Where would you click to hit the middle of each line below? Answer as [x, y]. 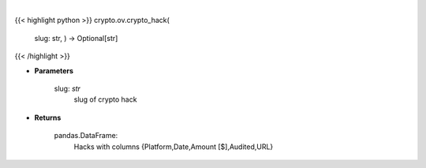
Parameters [54, 70]
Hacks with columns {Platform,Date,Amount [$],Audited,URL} [174, 147]
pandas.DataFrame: [86, 136]
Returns [48, 118]
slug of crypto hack [105, 99]
